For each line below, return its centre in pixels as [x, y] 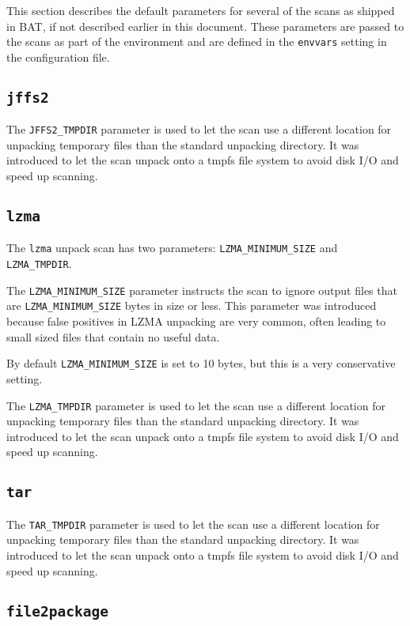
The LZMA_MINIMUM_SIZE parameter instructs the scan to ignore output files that [202, 290]
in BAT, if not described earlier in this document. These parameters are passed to [205, 26]
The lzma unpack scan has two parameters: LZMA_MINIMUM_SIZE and [172, 248]
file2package [57, 611]
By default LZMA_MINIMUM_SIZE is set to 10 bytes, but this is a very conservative [201, 363]
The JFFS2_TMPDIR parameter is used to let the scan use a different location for [199, 129]
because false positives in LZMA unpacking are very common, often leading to [196, 321]
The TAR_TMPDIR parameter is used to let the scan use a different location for [193, 524]
